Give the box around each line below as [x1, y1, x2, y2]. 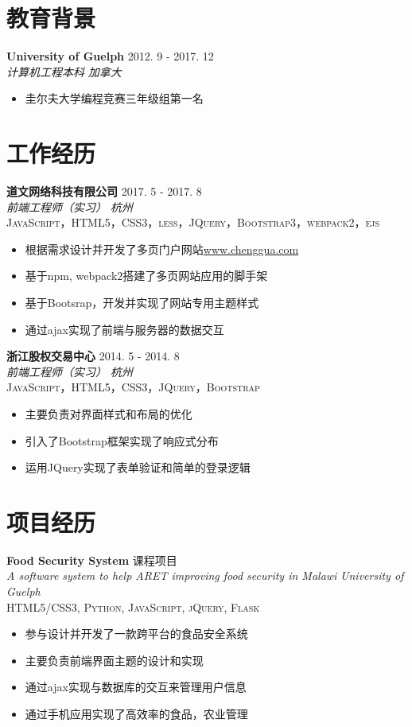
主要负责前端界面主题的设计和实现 [25, 651, 204, 668]
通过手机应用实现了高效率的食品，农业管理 [25, 706, 248, 722]
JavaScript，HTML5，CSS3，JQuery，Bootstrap [6, 379, 260, 395]
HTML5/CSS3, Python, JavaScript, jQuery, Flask [6, 598, 260, 615]
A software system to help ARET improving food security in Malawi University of [6, 567, 404, 584]
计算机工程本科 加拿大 [6, 63, 122, 80]
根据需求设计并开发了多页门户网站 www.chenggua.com [25, 240, 299, 257]
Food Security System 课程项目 [6, 551, 177, 568]
